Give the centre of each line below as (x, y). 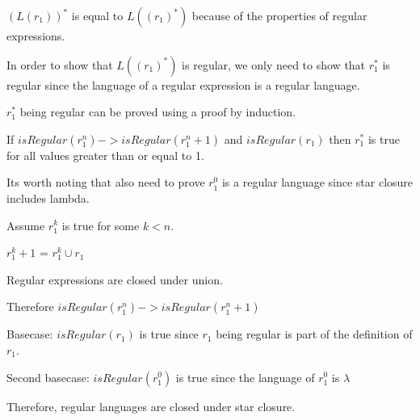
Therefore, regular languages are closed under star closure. (151, 406)
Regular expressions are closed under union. (115, 279)
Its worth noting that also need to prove (106, 182)
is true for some (101, 225)
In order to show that (60, 64)
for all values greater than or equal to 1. (105, 155)
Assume (26, 225)
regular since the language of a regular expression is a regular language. (183, 84)
